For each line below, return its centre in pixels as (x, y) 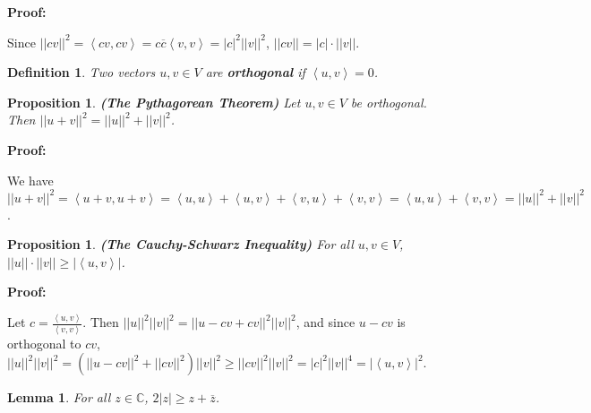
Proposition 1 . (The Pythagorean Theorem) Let (154, 102)
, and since (325, 322)
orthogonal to (44, 343)
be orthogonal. (389, 102)
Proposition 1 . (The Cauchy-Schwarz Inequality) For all (180, 244)
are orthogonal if (255, 72)
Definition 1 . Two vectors (81, 72)
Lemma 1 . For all (59, 397)
